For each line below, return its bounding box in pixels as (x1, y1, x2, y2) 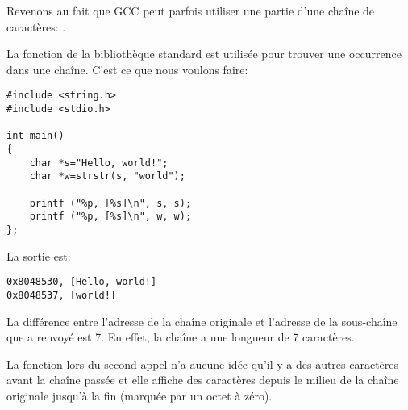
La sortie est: (6, 247, 71, 264)
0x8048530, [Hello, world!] (6, 276, 157, 288)
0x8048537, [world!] (6, 289, 117, 301)
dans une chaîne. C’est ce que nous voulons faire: (6, 61, 248, 77)
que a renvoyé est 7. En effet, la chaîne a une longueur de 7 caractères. (6, 328, 355, 345)
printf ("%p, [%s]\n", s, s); (29, 197, 192, 209)
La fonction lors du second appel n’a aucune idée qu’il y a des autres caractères (6, 355, 399, 372)
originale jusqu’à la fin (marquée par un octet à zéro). (6, 387, 273, 404)
